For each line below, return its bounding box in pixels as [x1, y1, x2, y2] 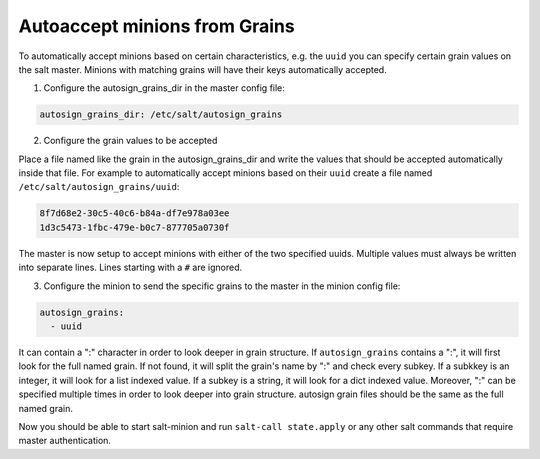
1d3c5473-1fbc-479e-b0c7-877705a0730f [39, 221, 230, 233]
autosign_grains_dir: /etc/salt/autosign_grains [39, 109, 283, 120]
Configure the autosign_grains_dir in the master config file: [43, 82, 285, 94]
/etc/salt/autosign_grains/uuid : [18, 181, 180, 193]
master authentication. [18, 435, 112, 447]
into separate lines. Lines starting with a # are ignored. [18, 261, 243, 274]
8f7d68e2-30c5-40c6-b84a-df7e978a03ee [39, 208, 230, 219]
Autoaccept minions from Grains [18, 15, 295, 37]
